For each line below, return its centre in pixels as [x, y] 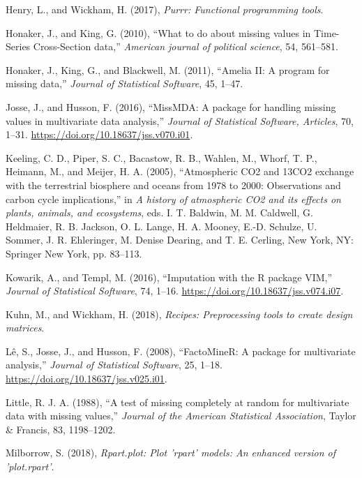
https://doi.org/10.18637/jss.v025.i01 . [86, 379]
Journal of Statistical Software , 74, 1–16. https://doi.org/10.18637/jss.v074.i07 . [175, 291]
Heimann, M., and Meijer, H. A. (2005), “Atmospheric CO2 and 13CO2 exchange [180, 171]
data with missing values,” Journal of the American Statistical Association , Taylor [181, 416]
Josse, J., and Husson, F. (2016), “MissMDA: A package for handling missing [171, 106]
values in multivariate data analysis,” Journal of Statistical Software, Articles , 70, [180, 120]
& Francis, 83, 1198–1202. [61, 429]
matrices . [25, 328]
